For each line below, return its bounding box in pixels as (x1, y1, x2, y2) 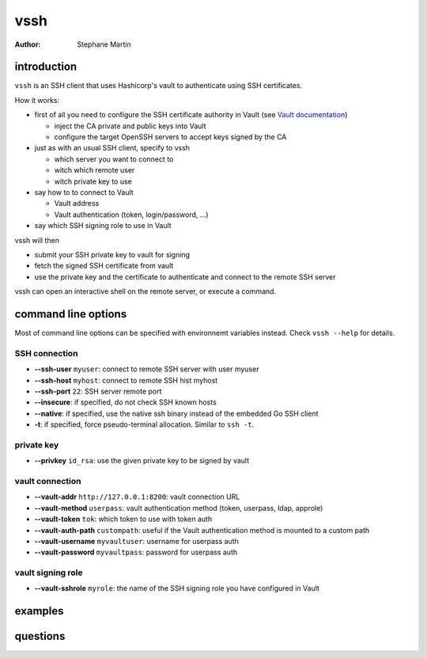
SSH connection (14, 348, 78, 359)
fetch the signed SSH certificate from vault (34, 261, 174, 271)
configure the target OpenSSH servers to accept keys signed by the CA (54, 132, 287, 142)
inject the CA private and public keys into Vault (54, 121, 206, 131)
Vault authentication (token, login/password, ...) (54, 210, 209, 219)
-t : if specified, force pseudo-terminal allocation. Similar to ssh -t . (34, 420, 255, 429)
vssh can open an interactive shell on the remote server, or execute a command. (14, 287, 277, 296)
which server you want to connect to (54, 154, 174, 164)
